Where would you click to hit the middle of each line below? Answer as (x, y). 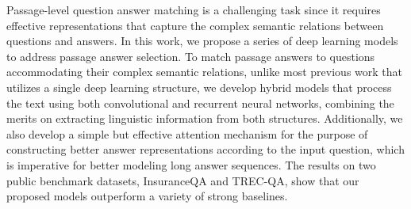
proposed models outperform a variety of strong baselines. (147, 196)
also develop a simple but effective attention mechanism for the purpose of (187, 133)
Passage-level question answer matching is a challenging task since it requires (194, 9)
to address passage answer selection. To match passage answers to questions (191, 56)
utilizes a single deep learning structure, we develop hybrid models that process (199, 87)
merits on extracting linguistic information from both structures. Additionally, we (205, 118)
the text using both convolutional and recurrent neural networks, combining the (200, 103)
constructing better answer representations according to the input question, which (205, 149)
